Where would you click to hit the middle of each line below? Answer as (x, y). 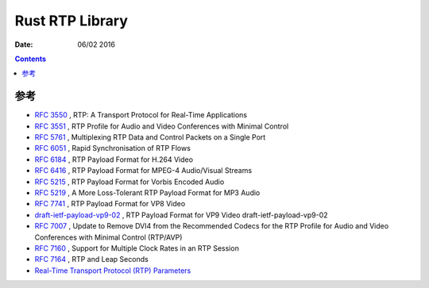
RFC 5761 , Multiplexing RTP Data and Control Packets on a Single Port (150, 137)
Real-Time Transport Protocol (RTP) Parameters (113, 271)
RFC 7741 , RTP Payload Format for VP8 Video (110, 204)
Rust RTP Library (71, 21)
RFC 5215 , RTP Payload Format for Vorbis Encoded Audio (129, 182)
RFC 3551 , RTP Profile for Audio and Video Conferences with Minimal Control (162, 126)
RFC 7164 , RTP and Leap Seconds (91, 259)
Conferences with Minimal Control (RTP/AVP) (108, 237)
